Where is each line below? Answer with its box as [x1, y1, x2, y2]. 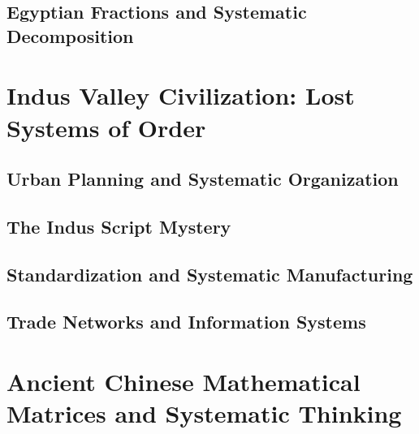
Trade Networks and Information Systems [6, 309, 366, 334]
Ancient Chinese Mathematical [6, 365, 361, 398]
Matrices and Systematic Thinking [6, 397, 402, 430]
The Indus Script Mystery [6, 213, 231, 238]
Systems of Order [6, 110, 206, 144]
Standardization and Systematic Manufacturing [6, 261, 413, 286]
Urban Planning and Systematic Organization [6, 166, 399, 191]
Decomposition [6, 23, 134, 48]
